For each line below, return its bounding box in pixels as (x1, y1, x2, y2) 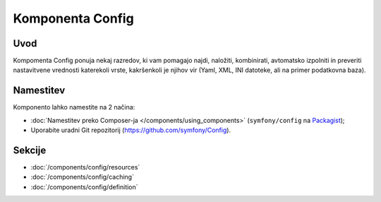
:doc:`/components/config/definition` (30, 182, 138, 191)
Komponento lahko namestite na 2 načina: (13, 103, 135, 112)
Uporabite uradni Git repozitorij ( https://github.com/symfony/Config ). (30, 126, 231, 134)
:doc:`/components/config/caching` (30, 173, 134, 182)
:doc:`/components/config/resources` (30, 163, 140, 172)
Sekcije (13, 144, 47, 156)
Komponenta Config (13, 11, 134, 26)
